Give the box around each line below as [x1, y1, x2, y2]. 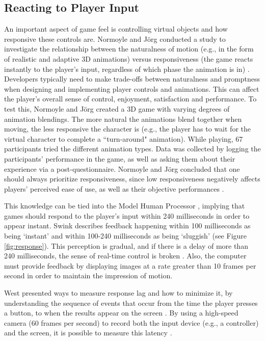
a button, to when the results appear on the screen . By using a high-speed [4, 307, 238, 318]
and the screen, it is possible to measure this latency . [4, 327, 172, 338]
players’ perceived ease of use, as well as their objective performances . [4, 183, 224, 194]
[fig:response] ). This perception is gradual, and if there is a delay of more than [4, 240, 248, 251]
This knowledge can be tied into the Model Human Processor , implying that [4, 200, 245, 211]
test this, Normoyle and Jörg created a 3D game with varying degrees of [4, 103, 230, 114]
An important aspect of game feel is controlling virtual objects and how [4, 23, 228, 34]
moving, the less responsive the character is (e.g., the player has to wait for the [4, 123, 251, 134]
